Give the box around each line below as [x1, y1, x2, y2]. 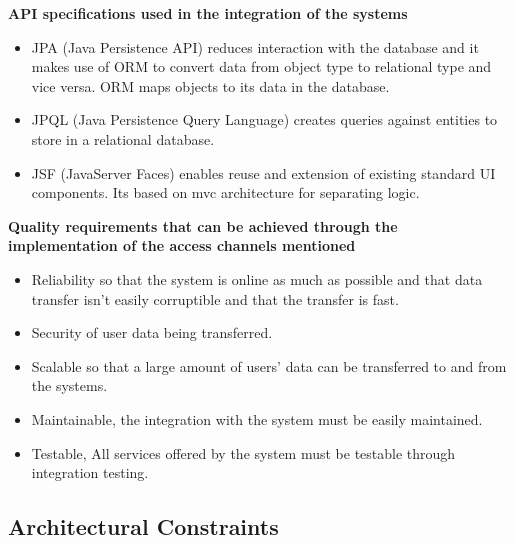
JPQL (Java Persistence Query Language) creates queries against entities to [31, 109, 498, 130]
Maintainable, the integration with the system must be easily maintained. [31, 408, 483, 429]
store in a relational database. [31, 128, 215, 149]
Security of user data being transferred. [31, 322, 273, 343]
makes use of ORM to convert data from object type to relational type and [31, 56, 492, 77]
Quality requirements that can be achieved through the [8, 215, 398, 236]
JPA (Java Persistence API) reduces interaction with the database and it [31, 36, 479, 57]
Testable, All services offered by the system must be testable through [31, 442, 456, 463]
